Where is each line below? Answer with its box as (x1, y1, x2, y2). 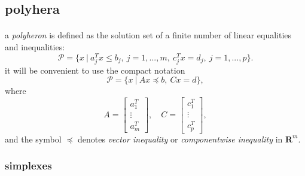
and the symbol (5, 132, 62, 145)
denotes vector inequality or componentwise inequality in (78, 132, 283, 145)
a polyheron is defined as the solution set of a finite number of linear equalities (5, 29, 292, 41)
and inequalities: (5, 40, 65, 53)
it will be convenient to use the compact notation (5, 63, 185, 76)
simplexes (5, 158, 52, 173)
